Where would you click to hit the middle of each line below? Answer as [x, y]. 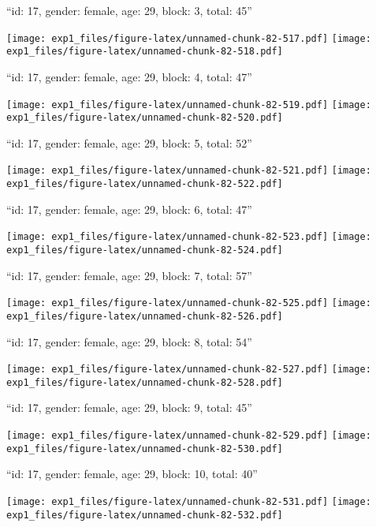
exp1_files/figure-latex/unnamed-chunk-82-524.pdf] [145, 250]
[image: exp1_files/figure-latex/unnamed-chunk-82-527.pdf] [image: [189, 370]
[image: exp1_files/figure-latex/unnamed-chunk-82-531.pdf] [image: [189, 501]
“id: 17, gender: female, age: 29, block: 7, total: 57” [129, 275]
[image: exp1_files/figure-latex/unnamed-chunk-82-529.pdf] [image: [189, 436]
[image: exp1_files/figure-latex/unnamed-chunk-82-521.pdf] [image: [189, 171]
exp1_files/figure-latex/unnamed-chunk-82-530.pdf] [145, 449]
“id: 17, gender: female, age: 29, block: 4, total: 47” [129, 76]
